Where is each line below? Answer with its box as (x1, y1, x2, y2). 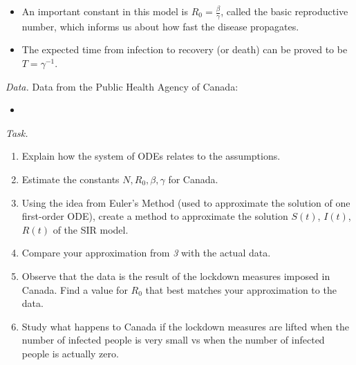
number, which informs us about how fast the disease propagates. (21, 19, 299, 33)
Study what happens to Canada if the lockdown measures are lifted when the (21, 319, 350, 333)
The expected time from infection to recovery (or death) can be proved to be (21, 42, 348, 57)
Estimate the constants (21, 171, 120, 186)
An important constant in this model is (21, 4, 189, 18)
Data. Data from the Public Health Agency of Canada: (6, 79, 238, 93)
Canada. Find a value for (21, 282, 128, 297)
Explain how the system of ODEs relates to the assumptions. (21, 149, 281, 163)
